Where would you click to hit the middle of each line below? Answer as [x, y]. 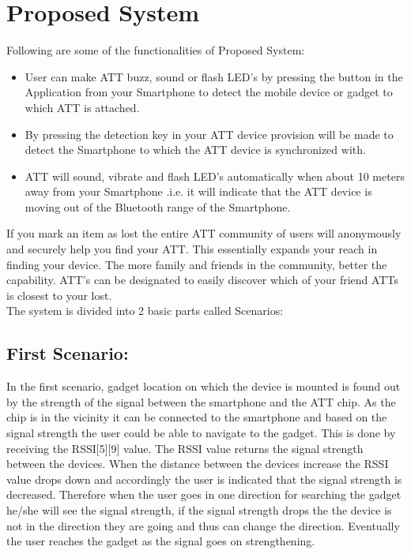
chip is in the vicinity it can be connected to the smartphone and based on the [197, 417]
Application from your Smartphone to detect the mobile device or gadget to [209, 92]
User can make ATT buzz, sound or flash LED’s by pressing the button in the [214, 76]
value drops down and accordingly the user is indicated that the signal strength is [204, 479]
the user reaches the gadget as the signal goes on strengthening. [161, 541]
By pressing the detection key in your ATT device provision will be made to [209, 134]
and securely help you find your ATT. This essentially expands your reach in [192, 249]
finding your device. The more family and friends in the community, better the [197, 264]
